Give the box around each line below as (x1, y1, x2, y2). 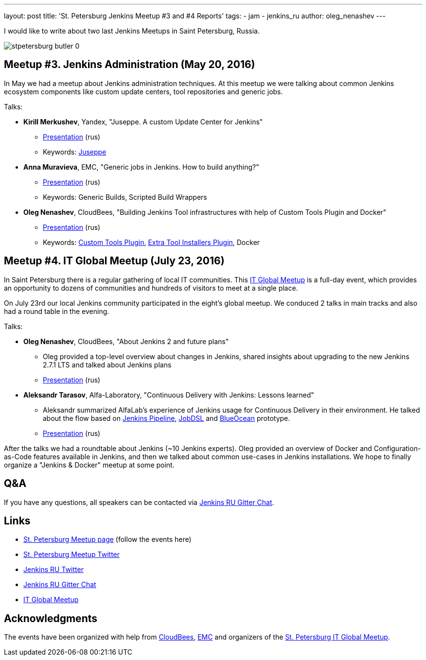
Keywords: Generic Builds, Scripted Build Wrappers (43, 192, 207, 201)
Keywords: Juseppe (43, 147, 106, 156)
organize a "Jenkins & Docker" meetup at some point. (4, 460, 175, 469)
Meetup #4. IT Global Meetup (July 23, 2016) (4, 255, 225, 267)
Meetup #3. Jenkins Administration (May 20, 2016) (4, 58, 255, 71)
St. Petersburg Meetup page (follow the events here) (23, 535, 192, 544)
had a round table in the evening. (4, 307, 109, 315)
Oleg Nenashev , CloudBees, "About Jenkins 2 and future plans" (23, 337, 229, 346)
